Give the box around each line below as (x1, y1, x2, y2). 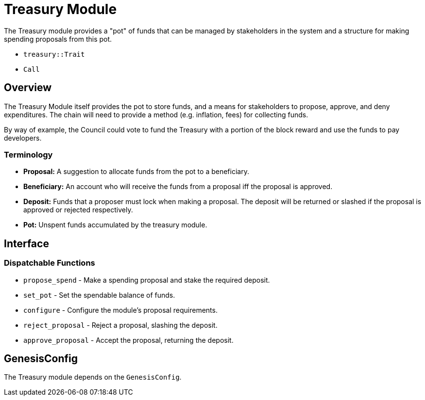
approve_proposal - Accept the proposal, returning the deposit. (23, 336, 234, 344)
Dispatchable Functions (4, 258, 95, 268)
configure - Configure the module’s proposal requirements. (23, 305, 218, 314)
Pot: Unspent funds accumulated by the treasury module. (23, 221, 207, 229)
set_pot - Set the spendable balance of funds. (23, 290, 175, 299)
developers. (4, 133, 42, 142)
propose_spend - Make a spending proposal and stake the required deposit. (23, 275, 270, 284)
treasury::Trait (23, 50, 85, 58)
